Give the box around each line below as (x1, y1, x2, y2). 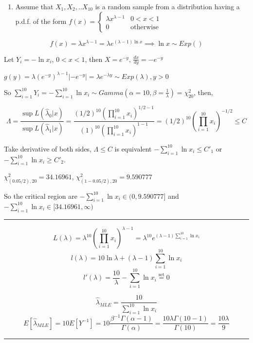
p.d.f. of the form (15, 16, 67, 26)
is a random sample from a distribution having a (95, 1, 240, 11)
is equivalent (114, 143, 152, 153)
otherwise (130, 23, 159, 31)
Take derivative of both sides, (4, 143, 91, 153)
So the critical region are (4, 191, 78, 201)
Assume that (15, 1, 54, 11)
